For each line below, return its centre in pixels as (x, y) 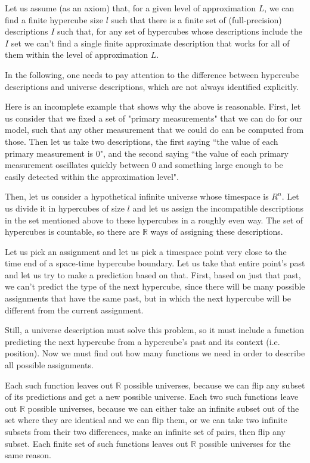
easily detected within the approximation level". (92, 176)
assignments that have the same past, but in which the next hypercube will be (148, 298)
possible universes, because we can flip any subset (214, 385)
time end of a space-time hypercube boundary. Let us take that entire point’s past (155, 263)
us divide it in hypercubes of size (65, 208)
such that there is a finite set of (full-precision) (196, 19)
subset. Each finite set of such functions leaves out (97, 443)
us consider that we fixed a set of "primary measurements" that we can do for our (154, 118)
